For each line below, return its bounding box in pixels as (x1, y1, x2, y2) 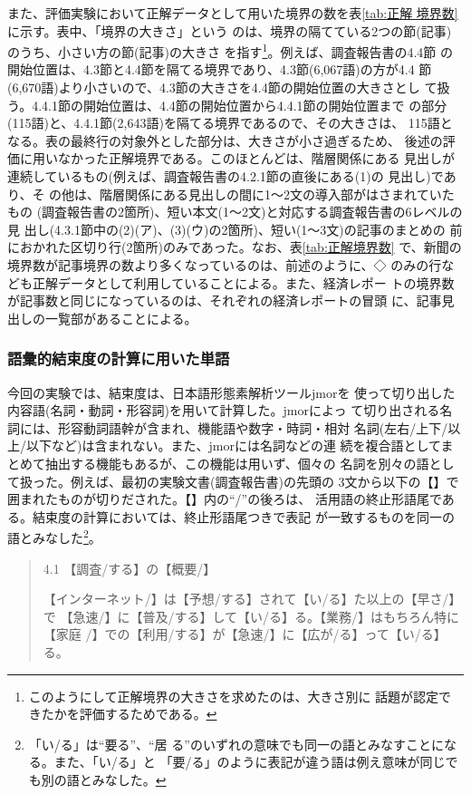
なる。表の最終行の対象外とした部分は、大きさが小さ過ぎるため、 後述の (7, 131, 443, 150)
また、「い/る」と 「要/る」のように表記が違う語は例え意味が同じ (53, 752, 446, 771)
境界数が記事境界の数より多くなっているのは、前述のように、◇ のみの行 (7, 255, 442, 274)
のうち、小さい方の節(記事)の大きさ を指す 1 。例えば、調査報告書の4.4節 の (7, 40, 453, 61)
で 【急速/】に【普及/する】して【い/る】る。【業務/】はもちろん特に (43, 606, 460, 625)
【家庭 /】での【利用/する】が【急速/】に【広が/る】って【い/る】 (43, 625, 447, 644)
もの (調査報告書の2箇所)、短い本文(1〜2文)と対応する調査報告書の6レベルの (7, 202, 463, 221)
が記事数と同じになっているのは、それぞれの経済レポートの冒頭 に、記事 (7, 291, 442, 310)
